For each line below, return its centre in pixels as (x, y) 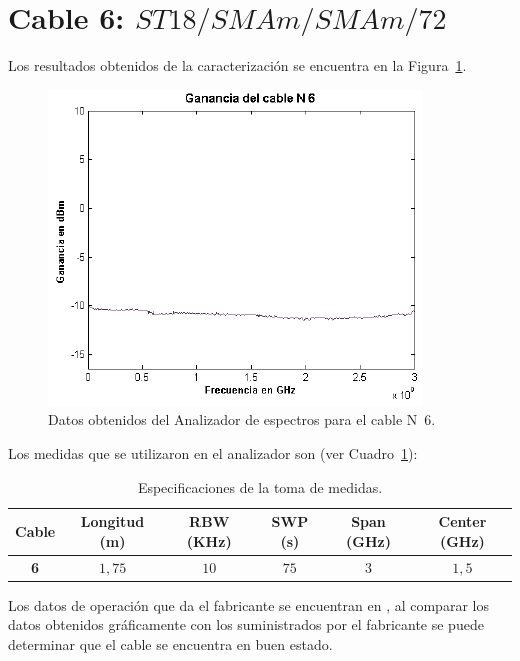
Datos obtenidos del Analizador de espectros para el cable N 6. (242, 419)
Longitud (112, 521)
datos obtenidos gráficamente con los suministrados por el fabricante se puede (246, 624)
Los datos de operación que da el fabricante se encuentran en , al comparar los (248, 604)
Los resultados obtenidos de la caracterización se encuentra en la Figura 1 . (237, 65)
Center (462, 521)
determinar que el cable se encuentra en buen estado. (170, 643)
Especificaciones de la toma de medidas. (260, 486)
